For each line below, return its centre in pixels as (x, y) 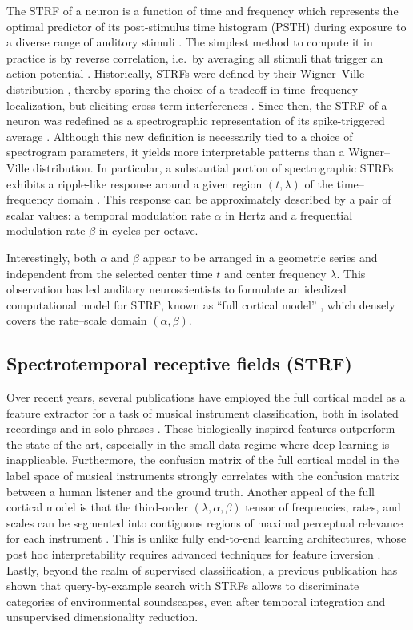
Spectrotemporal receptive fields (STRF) (179, 363)
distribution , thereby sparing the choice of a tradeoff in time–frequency (182, 89)
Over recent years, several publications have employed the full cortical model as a (206, 397)
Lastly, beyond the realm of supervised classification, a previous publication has (202, 569)
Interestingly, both (52, 257)
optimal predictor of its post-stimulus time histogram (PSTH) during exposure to (206, 26)
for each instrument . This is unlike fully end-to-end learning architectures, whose (206, 538)
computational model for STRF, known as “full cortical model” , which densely (201, 304)
